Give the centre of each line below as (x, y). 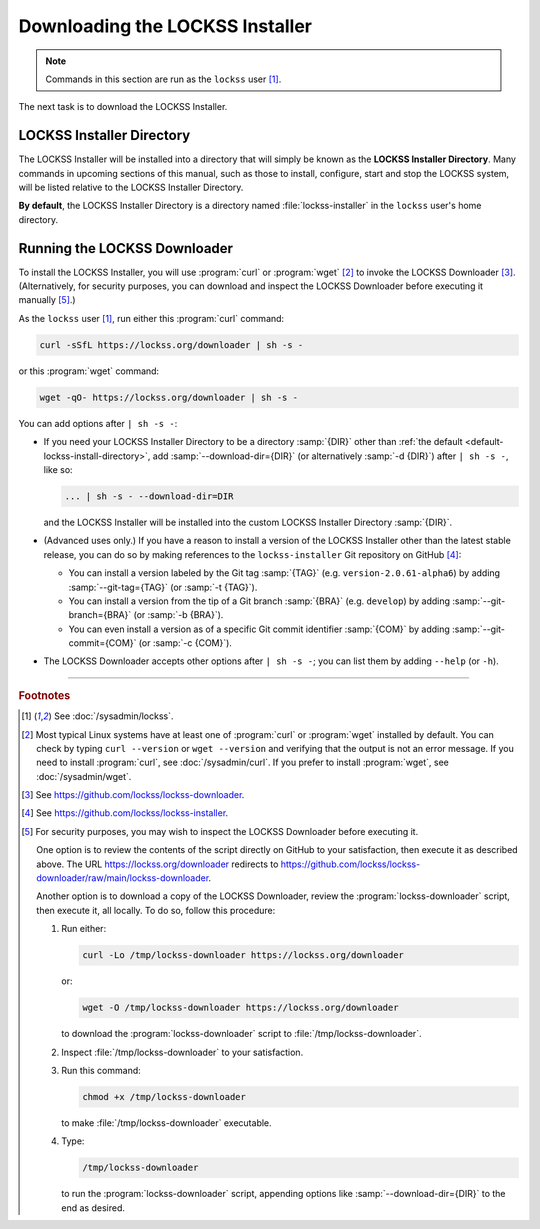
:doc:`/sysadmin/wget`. (84, 776)
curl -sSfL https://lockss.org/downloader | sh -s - (171, 344)
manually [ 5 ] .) (47, 300)
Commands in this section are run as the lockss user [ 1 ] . (163, 79)
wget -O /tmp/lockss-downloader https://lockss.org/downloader (240, 1008)
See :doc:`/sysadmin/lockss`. (113, 716)
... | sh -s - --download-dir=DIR (149, 496)
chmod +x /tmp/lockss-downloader (164, 1096)
